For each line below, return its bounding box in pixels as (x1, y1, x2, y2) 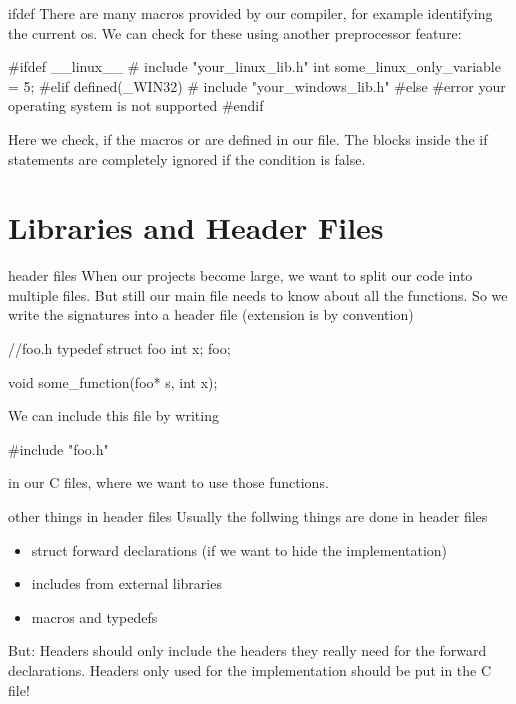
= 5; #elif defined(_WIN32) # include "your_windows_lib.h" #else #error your (8, 75, 506, 96)
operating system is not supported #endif (8, 95, 264, 116)
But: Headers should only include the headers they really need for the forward (8, 640, 487, 661)
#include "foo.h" (8, 438, 109, 459)
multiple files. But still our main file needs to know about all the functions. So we (8, 284, 508, 305)
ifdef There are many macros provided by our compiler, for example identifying (8, 3, 493, 23)
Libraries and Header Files (8, 207, 384, 248)
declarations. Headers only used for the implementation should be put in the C (8, 660, 492, 680)
